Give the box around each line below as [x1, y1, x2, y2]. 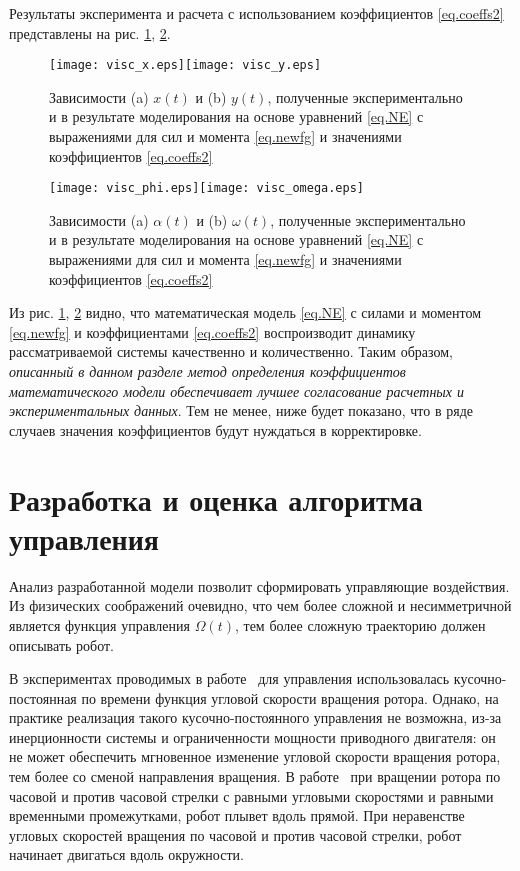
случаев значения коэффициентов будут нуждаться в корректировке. [9, 419, 422, 440]
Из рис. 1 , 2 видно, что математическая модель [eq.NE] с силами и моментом [9, 302, 482, 323]
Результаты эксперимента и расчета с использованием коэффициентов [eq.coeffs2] [9, 3, 504, 23]
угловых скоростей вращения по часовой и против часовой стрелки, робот [9, 824, 462, 845]
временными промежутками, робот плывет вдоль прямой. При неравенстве [9, 805, 465, 826]
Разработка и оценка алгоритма [9, 478, 423, 519]
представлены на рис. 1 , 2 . [9, 22, 171, 43]
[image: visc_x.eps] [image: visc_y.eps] [49, 58, 322, 73]
